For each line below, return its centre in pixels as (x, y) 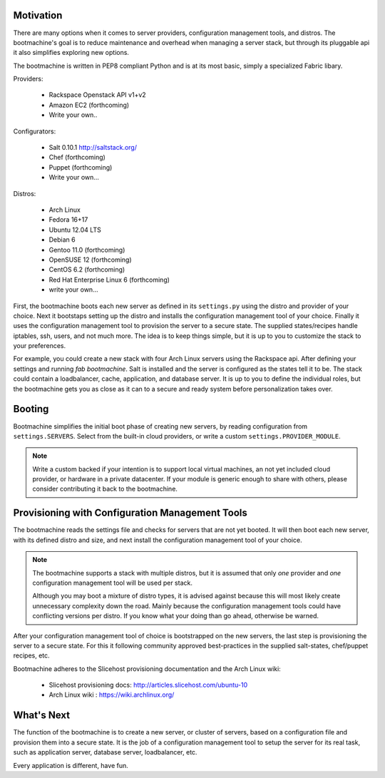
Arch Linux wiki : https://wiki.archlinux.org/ (112, 695)
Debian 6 (62, 240)
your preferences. (40, 346)
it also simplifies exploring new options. (71, 53)
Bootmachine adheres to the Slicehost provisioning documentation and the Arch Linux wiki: (147, 669)
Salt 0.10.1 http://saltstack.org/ (93, 148)
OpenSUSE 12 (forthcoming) (90, 260)
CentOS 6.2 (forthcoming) (87, 270)
